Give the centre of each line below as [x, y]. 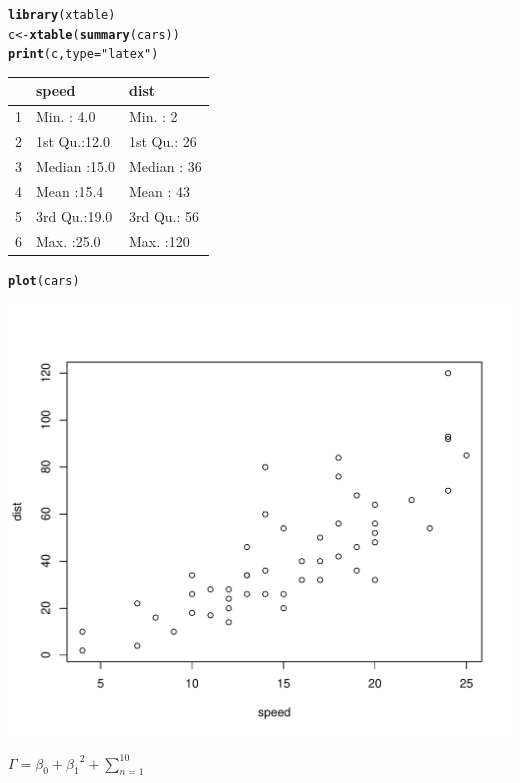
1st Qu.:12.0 [73, 141]
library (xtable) [62, 15]
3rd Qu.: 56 [164, 215]
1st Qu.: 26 [162, 141]
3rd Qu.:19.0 [74, 215]
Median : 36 [165, 166]
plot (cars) [44, 280]
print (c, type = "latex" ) [83, 54]
